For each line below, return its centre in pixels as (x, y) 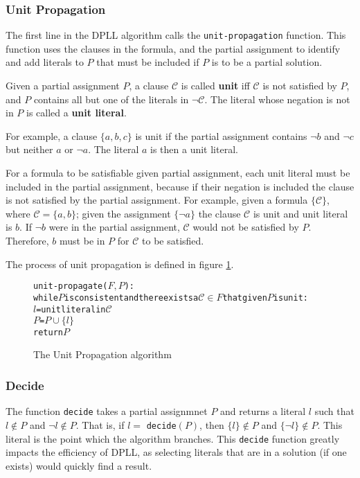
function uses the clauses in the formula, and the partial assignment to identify (173, 48)
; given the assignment (123, 213)
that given (245, 298)
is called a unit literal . (76, 113)
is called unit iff (215, 86)
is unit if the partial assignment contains (221, 135)
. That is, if (100, 424)
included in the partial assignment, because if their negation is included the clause (180, 186)
